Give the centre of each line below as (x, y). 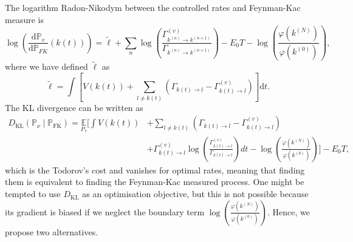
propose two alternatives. (52, 231)
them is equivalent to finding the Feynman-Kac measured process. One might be (155, 182)
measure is (24, 19)
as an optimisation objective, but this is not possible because (195, 194)
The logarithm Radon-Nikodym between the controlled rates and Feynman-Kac (153, 7)
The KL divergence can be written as (74, 107)
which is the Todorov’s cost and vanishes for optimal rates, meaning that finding (155, 170)
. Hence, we (289, 211)
